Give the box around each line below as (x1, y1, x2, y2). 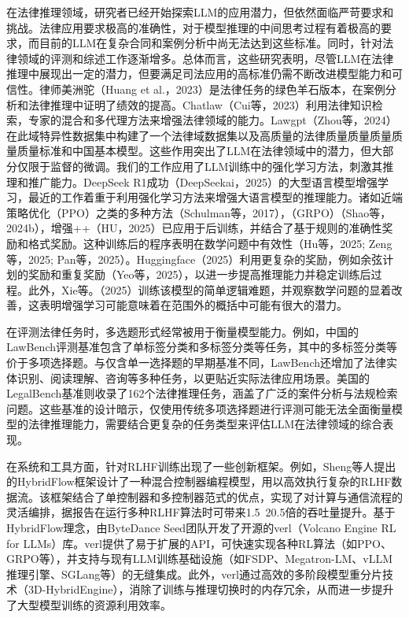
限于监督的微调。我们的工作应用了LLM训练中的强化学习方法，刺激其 (28, 157, 383, 174)
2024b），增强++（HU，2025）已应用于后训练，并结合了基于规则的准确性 (6, 220, 382, 236)
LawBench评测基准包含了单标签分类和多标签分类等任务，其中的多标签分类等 (6, 339, 397, 355)
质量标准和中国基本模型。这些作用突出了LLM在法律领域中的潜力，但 (17, 142, 372, 159)
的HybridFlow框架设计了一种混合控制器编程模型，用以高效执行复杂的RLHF (6, 473, 392, 490)
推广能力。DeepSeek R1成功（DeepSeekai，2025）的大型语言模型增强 (28, 173, 378, 190)
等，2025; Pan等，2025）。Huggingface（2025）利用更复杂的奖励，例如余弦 (6, 250, 383, 267)
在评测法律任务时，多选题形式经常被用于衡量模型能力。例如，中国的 (6, 323, 359, 339)
